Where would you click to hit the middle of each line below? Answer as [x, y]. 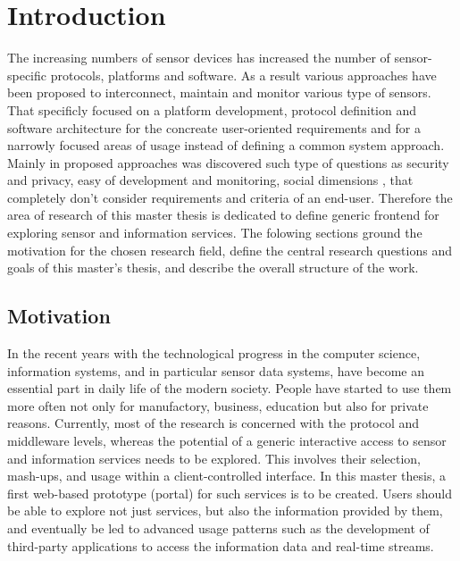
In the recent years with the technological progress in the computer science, [214, 353]
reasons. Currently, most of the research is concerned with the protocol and [213, 423]
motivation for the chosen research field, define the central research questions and [230, 250]
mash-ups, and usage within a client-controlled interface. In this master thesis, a [227, 476]
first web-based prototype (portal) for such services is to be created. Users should [230, 493]
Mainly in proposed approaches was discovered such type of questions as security [228, 162]
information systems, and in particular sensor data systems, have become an [216, 370]
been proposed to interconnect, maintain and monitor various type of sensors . [219, 92]
